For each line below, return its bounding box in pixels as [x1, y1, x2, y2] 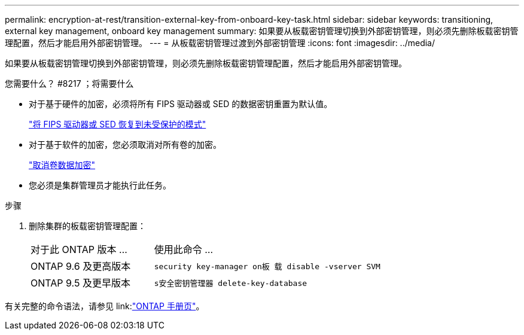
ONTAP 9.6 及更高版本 [31, 260, 131, 272]
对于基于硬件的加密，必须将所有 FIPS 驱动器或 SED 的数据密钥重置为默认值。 [29, 99, 333, 109]
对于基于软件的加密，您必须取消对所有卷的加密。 [29, 139, 221, 150]
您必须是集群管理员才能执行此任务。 [29, 180, 171, 190]
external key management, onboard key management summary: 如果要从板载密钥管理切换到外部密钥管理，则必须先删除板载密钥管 [5, 26, 519, 36]
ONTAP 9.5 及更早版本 [31, 277, 130, 289]
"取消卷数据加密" [29, 160, 96, 170]
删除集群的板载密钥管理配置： [29, 221, 146, 231]
